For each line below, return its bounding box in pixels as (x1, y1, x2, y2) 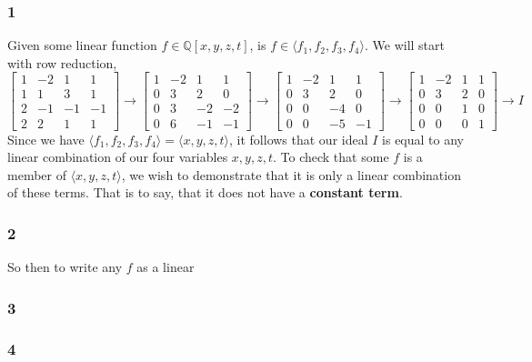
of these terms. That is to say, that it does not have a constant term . (7, 183, 403, 202)
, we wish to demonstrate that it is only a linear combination (121, 165, 461, 184)
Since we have (7, 129, 85, 148)
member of (7, 165, 66, 184)
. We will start (364, 35, 445, 55)
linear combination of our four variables (7, 147, 228, 166)
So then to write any (7, 257, 123, 277)
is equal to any (382, 129, 464, 148)
